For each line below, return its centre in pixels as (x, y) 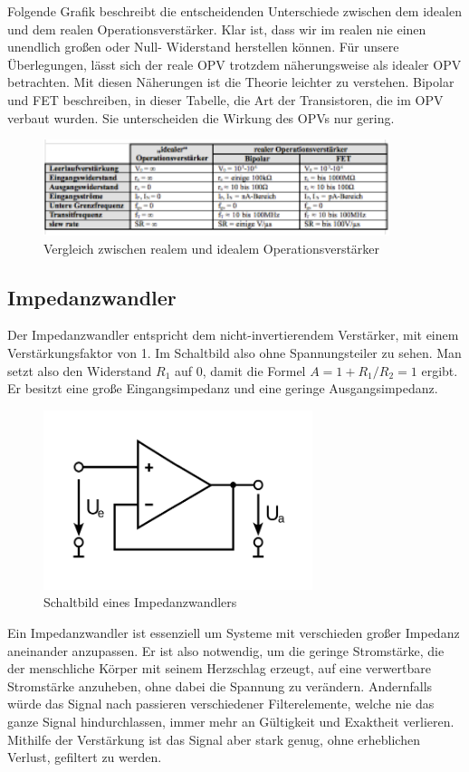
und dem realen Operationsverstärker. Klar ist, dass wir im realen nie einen (217, 29)
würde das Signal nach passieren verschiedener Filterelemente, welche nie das (221, 704)
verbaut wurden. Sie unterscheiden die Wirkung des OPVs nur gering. (201, 117)
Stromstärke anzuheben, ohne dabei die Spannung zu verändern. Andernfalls (220, 685)
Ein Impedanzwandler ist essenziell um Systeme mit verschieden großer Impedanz (234, 633)
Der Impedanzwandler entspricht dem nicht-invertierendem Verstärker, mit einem (233, 335)
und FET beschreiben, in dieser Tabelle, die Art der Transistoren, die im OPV (225, 99)
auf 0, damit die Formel (240, 370)
